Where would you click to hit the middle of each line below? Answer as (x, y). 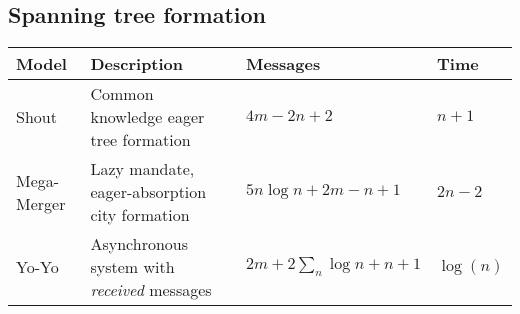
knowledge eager (147, 117)
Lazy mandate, (142, 169)
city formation (140, 215)
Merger (41, 203)
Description (137, 64)
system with (132, 267)
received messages (151, 290)
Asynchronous (139, 244)
